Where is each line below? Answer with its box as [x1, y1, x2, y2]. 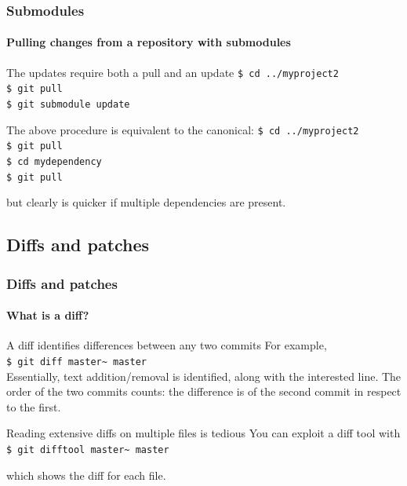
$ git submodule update [6, 98, 130, 110]
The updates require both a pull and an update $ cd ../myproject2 [6, 64, 339, 80]
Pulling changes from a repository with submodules [6, 34, 291, 50]
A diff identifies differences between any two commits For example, [6, 337, 327, 353]
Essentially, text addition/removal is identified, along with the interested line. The [6, 367, 402, 384]
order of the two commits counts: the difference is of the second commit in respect [6, 383, 402, 400]
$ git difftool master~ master [6, 444, 169, 455]
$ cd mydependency [6, 155, 102, 167]
